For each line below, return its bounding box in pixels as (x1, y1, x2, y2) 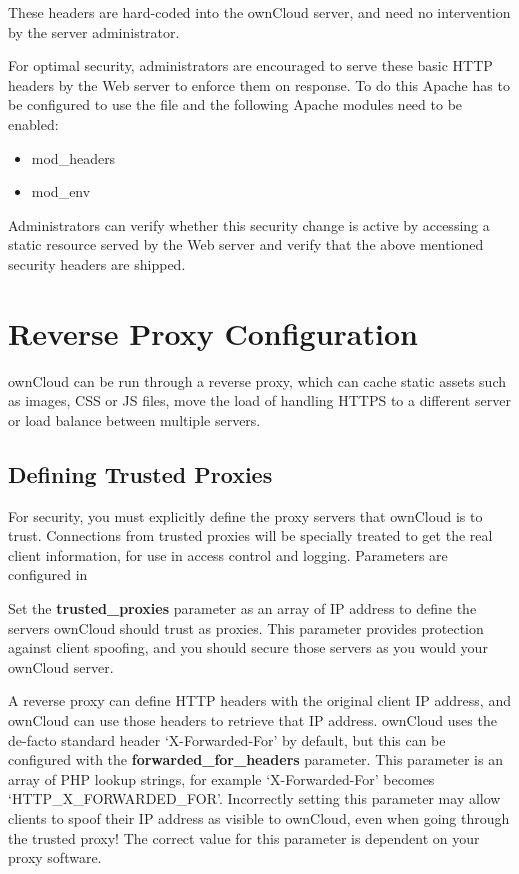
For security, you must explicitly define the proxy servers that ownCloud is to (8, 505, 483, 526)
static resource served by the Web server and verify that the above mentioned (8, 234, 484, 255)
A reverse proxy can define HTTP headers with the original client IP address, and (8, 690, 511, 711)
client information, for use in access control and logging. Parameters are (8, 544, 448, 565)
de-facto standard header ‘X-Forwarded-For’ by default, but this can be (8, 729, 446, 750)
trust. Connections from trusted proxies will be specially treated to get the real (8, 525, 493, 546)
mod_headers (31, 147, 116, 168)
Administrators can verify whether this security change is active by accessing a (8, 214, 490, 235)
